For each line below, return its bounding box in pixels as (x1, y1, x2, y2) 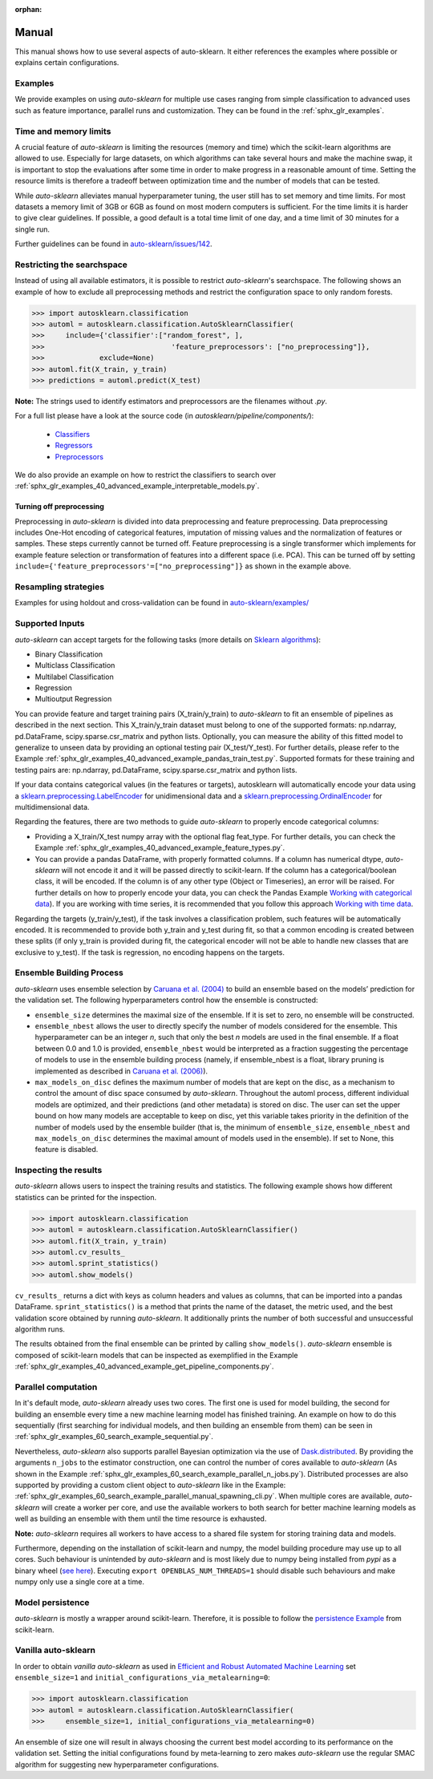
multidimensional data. (14, 802, 90, 811)
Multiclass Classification (34, 661, 115, 670)
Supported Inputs (14, 618, 85, 629)
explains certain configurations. (14, 58, 119, 67)
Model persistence (14, 1596, 90, 1607)
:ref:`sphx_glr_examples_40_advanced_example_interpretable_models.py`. (14, 481, 260, 491)
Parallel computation (14, 1381, 98, 1393)
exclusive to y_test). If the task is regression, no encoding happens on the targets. (14, 947, 285, 957)
